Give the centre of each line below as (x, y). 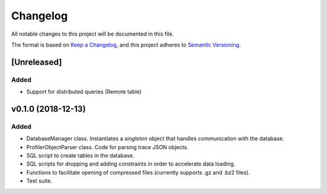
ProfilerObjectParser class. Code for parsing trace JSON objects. (107, 147)
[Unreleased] (37, 62)
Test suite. (39, 181)
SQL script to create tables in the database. (80, 156)
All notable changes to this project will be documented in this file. (93, 34)
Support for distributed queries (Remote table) (84, 92)
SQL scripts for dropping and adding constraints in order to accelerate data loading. (131, 164)
